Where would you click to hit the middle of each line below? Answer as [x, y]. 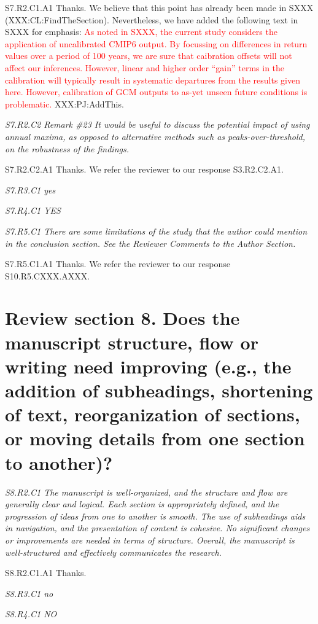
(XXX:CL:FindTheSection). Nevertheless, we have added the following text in [152, 19]
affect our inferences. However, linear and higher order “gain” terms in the [145, 67]
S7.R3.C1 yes [30, 189]
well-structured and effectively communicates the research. [113, 552]
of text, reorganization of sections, [153, 414]
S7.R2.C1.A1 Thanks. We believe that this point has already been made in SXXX [159, 7]
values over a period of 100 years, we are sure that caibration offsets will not [149, 56]
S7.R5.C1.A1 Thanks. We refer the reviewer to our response [118, 264]
